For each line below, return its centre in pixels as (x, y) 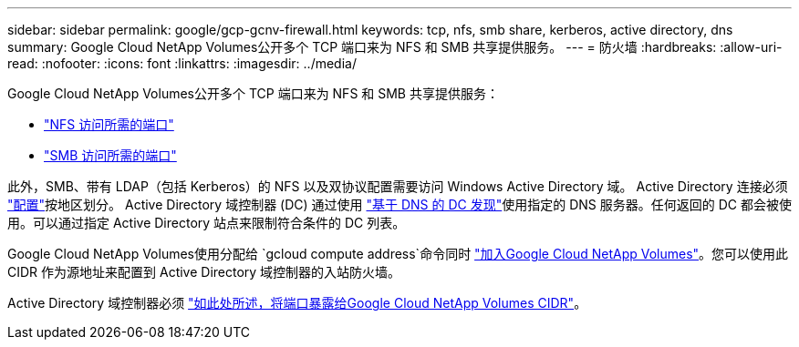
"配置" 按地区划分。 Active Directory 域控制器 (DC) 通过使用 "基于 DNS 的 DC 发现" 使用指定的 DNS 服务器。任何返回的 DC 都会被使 (399, 204)
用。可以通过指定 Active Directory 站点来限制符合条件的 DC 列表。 (207, 223)
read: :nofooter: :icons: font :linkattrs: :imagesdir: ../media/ (182, 63)
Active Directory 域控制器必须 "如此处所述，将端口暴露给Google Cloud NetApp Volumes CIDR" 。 (297, 303)
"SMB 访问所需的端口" (110, 155)
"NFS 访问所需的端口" (109, 124)
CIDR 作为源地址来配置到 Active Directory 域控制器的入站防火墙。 (204, 272)
